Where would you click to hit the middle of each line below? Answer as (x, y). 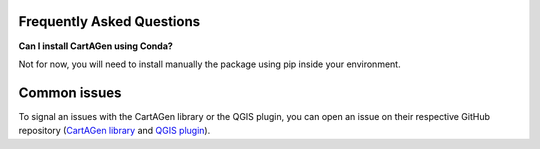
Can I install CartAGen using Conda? (96, 46)
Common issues (70, 92)
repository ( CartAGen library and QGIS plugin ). (114, 131)
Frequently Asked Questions (109, 21)
